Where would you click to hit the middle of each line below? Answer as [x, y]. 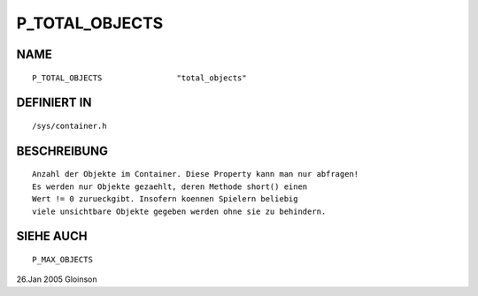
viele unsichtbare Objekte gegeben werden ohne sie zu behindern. [179, 211]
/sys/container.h [69, 125]
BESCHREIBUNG [62, 151]
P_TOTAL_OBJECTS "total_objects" [139, 78]
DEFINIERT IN [54, 103]
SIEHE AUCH [52, 236]
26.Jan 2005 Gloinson [57, 279]
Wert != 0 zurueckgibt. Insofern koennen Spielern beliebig [165, 199]
